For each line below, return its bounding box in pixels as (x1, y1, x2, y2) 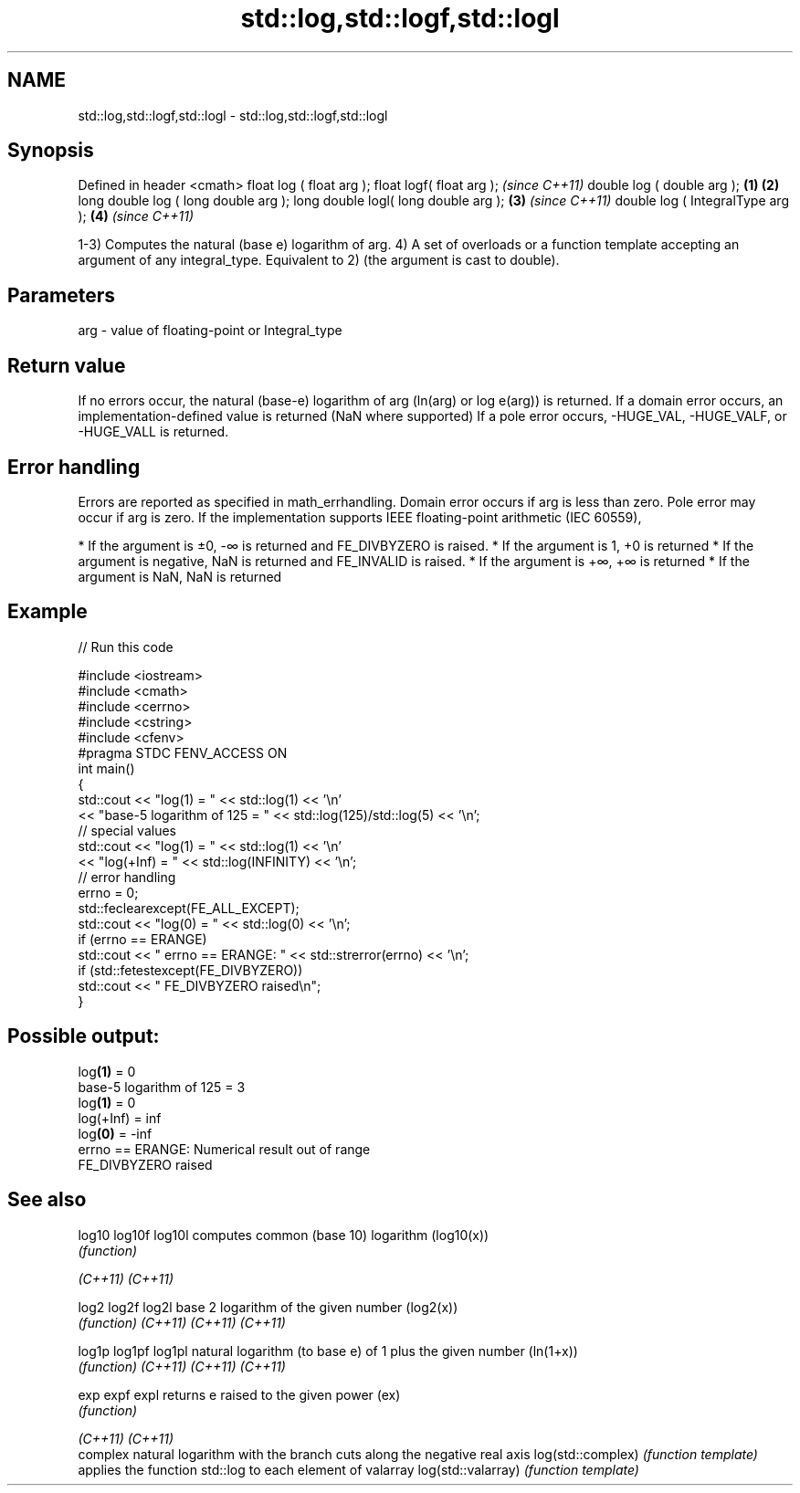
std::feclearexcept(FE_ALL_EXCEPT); (78, 899, 300, 916)
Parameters (7, 283, 115, 307)
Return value (7, 353, 126, 377)
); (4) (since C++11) (78, 208, 195, 225)
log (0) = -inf (78, 1125, 153, 1141)
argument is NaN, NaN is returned (78, 568, 282, 584)
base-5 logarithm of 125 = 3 (78, 1078, 246, 1095)
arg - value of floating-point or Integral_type (78, 322, 342, 339)
